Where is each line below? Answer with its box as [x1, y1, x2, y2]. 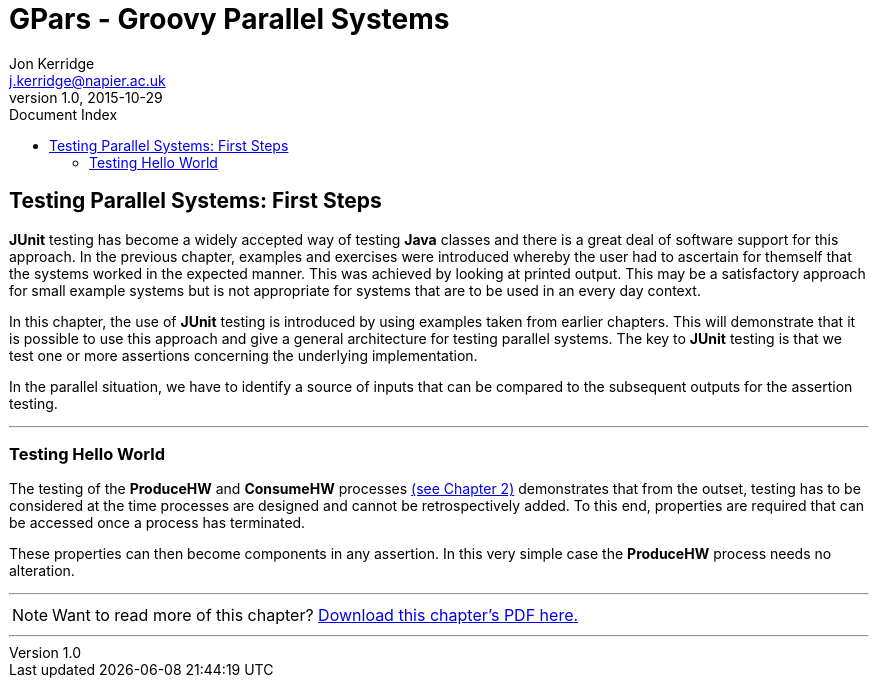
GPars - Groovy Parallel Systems [9, 2, 450, 36]
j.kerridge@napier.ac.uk [9, 71, 166, 89]
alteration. [9, 562, 75, 580]
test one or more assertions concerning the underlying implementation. [9, 346, 478, 364]
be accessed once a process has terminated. [9, 514, 306, 532]
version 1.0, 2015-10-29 [9, 88, 163, 106]
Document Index [9, 105, 118, 123]
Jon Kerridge [9, 54, 95, 72]
